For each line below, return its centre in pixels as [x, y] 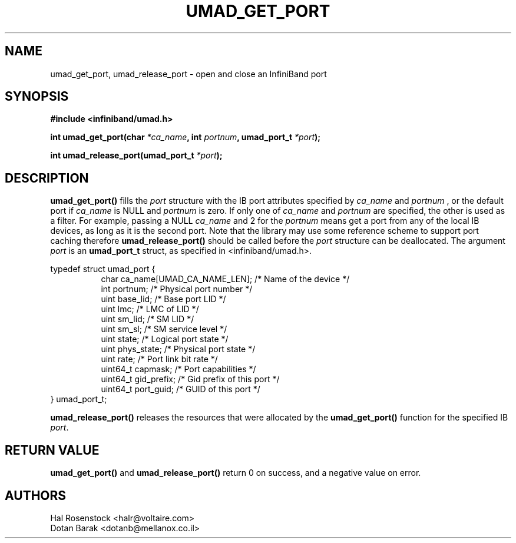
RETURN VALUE [52, 450]
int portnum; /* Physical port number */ [177, 289]
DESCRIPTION [47, 178]
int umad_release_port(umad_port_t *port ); [136, 155]
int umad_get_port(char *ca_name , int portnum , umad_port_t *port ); [186, 137]
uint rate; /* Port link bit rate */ [159, 359]
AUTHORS [36, 495]
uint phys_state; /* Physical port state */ [178, 349]
